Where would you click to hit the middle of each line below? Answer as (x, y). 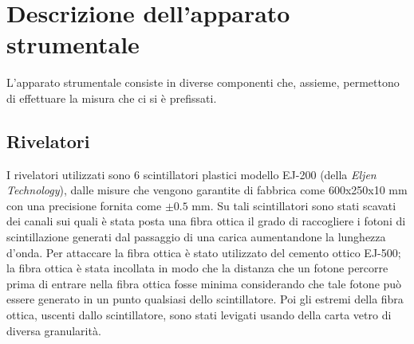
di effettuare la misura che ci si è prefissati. (112, 98)
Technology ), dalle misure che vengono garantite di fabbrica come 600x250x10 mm (207, 190)
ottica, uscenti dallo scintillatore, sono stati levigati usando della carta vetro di (199, 315)
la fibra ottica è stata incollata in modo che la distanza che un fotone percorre (197, 268)
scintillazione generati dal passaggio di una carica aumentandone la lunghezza (196, 237)
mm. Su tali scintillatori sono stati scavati (294, 205)
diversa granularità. (54, 330)
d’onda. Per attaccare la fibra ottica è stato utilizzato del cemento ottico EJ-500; (204, 252)
